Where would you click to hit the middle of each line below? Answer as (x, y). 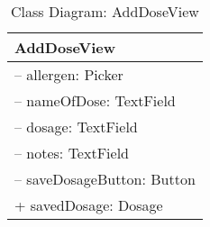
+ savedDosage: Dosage (89, 205)
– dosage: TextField (76, 127)
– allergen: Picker (69, 74)
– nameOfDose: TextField (95, 100)
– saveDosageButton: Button (105, 179)
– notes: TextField (72, 153)
